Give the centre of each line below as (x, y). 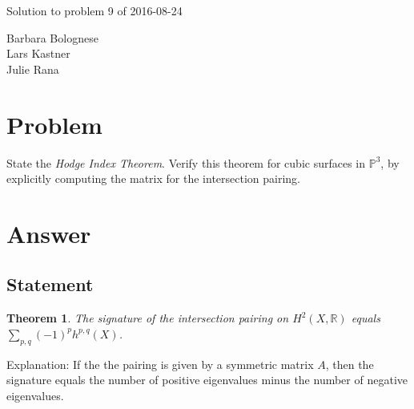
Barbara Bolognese (52, 37)
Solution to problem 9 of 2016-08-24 (94, 10)
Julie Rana (33, 69)
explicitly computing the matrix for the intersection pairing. (153, 178)
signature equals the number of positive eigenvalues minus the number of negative (207, 380)
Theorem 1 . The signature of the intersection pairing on (148, 318)
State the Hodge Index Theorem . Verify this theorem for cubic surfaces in (186, 162)
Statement (50, 284)
